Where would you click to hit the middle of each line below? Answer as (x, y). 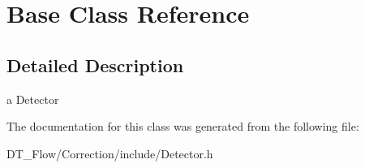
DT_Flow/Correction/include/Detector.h (110, 153)
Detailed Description (95, 65)
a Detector (33, 99)
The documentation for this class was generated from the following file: (183, 126)
